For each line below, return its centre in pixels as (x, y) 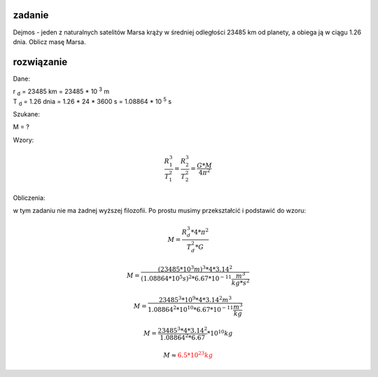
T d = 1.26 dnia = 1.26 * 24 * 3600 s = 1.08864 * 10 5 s (92, 101)
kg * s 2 (240, 282)
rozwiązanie (40, 62)
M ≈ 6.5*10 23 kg (188, 355)
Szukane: (27, 114)
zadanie (31, 15)
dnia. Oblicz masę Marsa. (50, 41)
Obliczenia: (29, 198)
